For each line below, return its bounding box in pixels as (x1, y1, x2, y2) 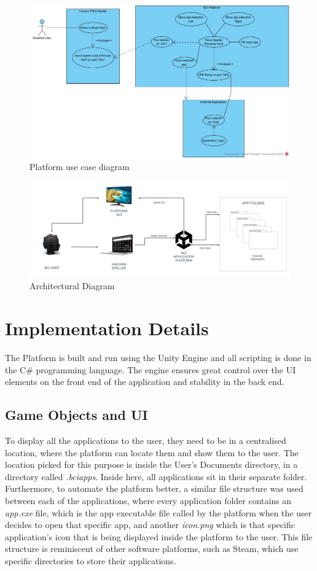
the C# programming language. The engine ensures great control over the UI (5, 363, 296, 376)
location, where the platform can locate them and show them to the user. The (5, 446, 299, 459)
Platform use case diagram (29, 160, 130, 173)
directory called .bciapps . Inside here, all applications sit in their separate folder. (5, 470, 307, 483)
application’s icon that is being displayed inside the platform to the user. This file (5, 530, 313, 543)
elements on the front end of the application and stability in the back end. (5, 375, 284, 388)
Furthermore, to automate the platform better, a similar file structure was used (5, 482, 303, 495)
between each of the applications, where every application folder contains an (5, 494, 292, 507)
